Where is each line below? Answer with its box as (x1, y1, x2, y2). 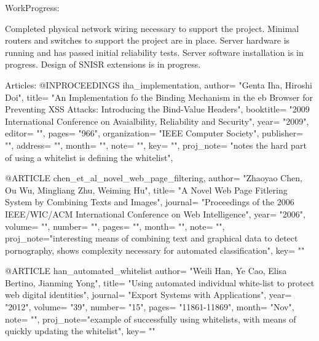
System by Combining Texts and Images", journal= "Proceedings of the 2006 (5, 195, 294, 208)
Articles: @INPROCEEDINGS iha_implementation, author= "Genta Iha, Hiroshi (5, 78, 312, 91)
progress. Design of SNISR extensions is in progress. (5, 58, 201, 71)
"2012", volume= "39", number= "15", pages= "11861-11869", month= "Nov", (5, 300, 294, 313)
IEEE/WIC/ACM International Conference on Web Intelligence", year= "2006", (5, 207, 305, 220)
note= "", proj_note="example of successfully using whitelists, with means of (5, 312, 296, 325)
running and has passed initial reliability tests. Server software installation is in (5, 45, 304, 58)
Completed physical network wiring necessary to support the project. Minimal (5, 22, 299, 34)
